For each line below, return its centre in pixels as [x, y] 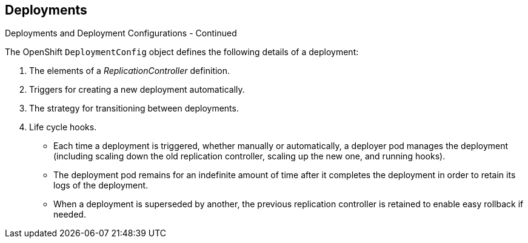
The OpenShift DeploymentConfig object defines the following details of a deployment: [182, 52]
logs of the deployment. [101, 185]
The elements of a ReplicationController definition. [130, 71]
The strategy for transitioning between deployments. [134, 108]
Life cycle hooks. [63, 127]
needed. [70, 215]
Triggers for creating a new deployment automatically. [137, 90]
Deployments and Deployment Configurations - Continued [121, 33]
